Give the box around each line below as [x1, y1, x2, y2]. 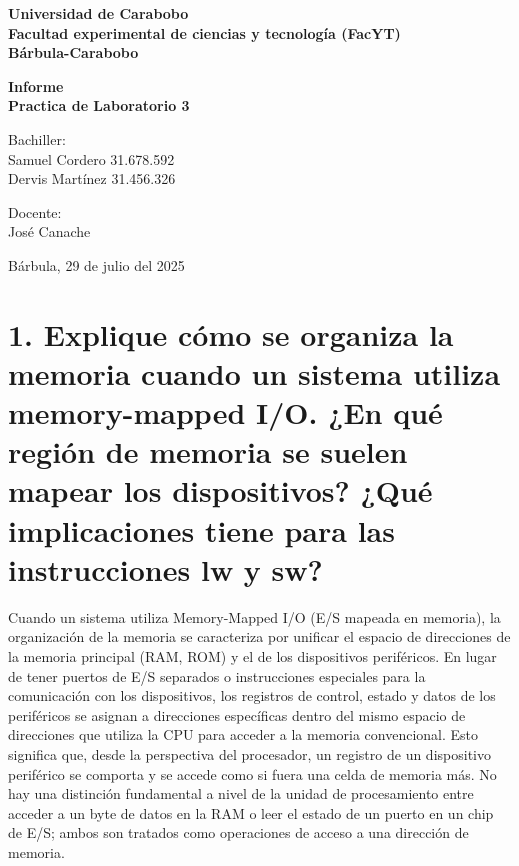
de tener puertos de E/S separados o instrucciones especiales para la [8, 665, 426, 686]
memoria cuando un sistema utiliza [8, 352, 501, 393]
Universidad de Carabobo [8, 3, 189, 23]
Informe [8, 75, 64, 96]
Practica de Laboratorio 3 [8, 95, 190, 116]
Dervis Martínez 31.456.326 [8, 168, 176, 189]
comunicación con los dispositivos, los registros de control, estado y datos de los [8, 685, 496, 706]
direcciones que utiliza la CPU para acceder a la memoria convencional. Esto [8, 724, 479, 745]
